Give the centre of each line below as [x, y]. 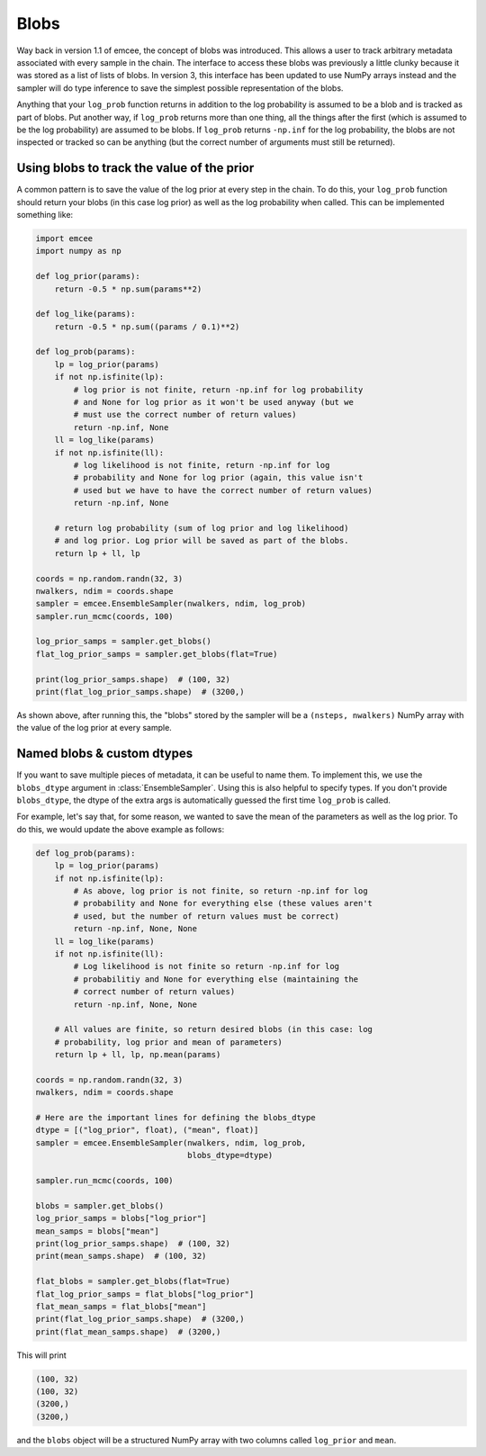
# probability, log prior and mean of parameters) [168, 1042]
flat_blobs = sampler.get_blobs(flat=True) [133, 1281]
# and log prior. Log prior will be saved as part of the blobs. [202, 541]
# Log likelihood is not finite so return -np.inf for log [207, 966]
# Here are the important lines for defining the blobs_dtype [175, 1118]
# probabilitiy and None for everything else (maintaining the [216, 979]
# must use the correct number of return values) [185, 415]
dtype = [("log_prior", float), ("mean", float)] [147, 1130]
